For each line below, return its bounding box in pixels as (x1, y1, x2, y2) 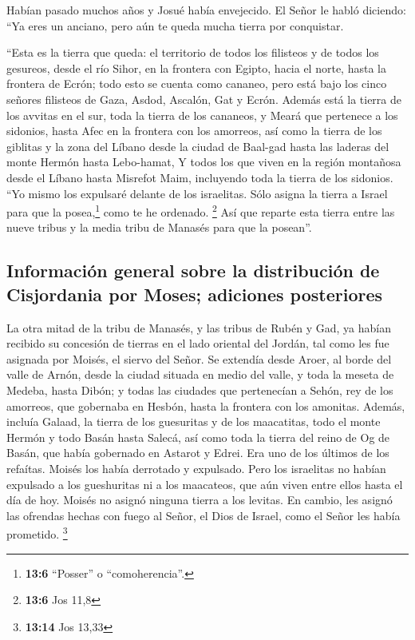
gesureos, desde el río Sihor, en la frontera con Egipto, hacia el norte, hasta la (6, 59, 386, 76)
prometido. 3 (6, 523, 68, 542)
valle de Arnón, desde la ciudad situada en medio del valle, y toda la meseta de (6, 366, 394, 383)
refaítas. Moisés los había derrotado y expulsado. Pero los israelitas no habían (6, 459, 386, 476)
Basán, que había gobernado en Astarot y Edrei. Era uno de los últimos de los (6, 444, 389, 461)
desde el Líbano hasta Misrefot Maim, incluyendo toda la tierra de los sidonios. (6, 169, 393, 185)
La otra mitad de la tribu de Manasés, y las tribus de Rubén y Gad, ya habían (6, 319, 391, 336)
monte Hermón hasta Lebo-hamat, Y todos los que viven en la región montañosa (6, 153, 401, 170)
